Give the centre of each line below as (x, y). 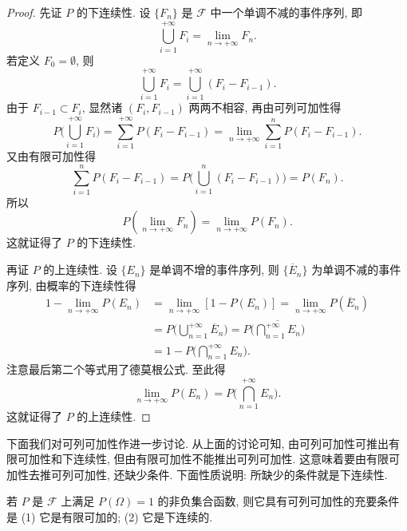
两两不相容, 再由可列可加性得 (265, 107)
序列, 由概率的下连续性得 (71, 285)
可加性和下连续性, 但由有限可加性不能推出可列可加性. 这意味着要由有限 (203, 459)
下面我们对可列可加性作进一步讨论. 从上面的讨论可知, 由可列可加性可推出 (198, 443)
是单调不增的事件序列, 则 (214, 269)
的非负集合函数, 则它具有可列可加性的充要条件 (279, 501)
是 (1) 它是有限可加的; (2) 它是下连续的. (110, 517)
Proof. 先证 (34, 12)
